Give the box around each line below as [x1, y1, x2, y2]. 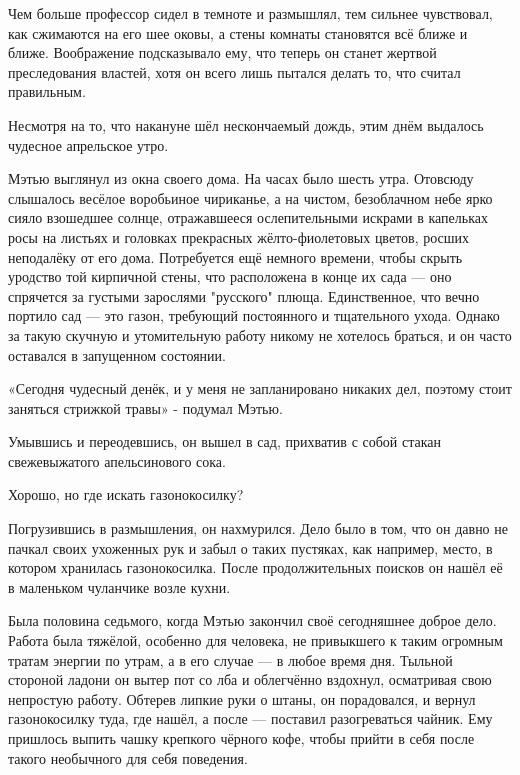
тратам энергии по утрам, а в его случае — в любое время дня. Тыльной [8, 649, 453, 670]
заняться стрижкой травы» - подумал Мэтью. [8, 397, 283, 418]
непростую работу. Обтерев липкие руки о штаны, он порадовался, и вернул [8, 688, 476, 709]
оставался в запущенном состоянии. [8, 344, 226, 365]
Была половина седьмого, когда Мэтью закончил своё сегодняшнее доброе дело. [8, 610, 497, 631]
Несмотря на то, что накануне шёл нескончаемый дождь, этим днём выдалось [8, 114, 484, 135]
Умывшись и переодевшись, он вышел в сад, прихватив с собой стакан [8, 431, 442, 452]
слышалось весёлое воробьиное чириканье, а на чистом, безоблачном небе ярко [8, 187, 493, 208]
